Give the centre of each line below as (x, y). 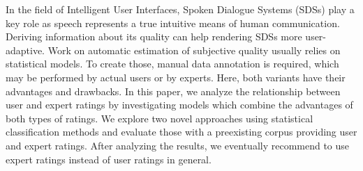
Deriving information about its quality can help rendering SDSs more (154, 36)
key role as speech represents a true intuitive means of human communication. (173, 23)
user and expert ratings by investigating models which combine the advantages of (179, 105)
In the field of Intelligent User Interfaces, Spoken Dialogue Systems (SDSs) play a (180, 9)
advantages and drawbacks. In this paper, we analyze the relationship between (173, 91)
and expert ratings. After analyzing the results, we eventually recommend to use (178, 145)
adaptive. (25, 50)
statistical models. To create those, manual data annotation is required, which (172, 64)
